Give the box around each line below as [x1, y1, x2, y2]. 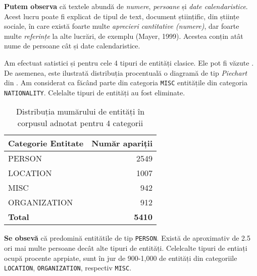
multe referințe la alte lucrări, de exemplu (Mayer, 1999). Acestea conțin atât [4, 30, 243, 41]
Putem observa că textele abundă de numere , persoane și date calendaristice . [4, 1, 248, 11]
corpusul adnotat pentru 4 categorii [17, 117, 143, 129]
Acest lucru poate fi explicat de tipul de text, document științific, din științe [4, 11, 239, 21]
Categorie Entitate [8, 137, 84, 149]
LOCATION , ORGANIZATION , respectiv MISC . [4, 262, 132, 273]
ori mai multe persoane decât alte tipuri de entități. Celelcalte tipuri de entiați [4, 243, 247, 253]
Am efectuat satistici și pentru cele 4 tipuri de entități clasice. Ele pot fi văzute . [4, 57, 254, 68]
